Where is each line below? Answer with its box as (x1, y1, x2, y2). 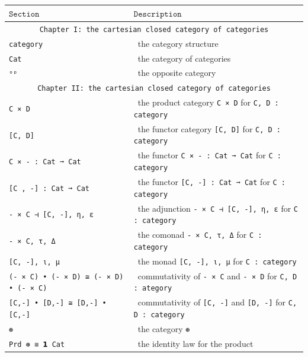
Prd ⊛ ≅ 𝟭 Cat (9, 340, 65, 349)
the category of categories (137, 52, 231, 64)
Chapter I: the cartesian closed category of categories (39, 25, 269, 34)
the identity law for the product (137, 337, 254, 349)
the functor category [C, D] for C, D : (137, 122, 281, 135)
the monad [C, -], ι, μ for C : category (137, 254, 297, 267)
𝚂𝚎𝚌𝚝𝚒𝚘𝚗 (9, 9, 40, 18)
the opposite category (137, 66, 216, 79)
